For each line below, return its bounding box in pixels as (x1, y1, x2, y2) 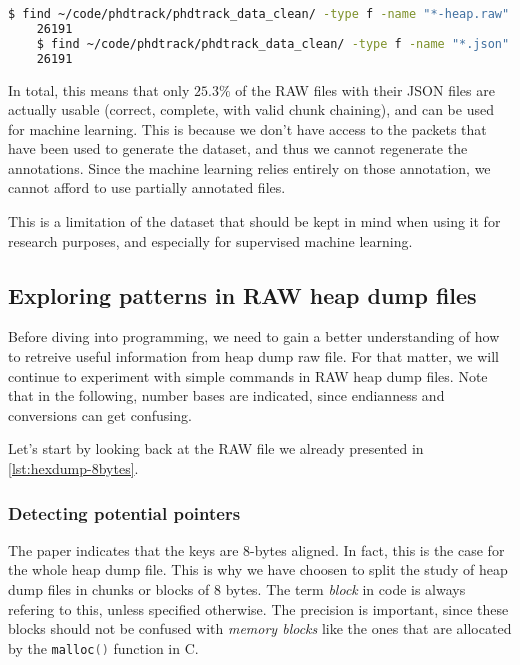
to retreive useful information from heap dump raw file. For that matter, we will (8, 346, 499, 367)
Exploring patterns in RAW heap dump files (8, 279, 477, 310)
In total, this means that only (8, 79, 190, 100)
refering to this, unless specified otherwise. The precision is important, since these (8, 598, 509, 619)
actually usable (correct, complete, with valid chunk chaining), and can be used (8, 99, 494, 120)
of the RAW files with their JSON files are (235, 79, 495, 100)
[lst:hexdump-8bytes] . (8, 458, 139, 479)
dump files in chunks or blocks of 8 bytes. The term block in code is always (8, 579, 466, 600)
